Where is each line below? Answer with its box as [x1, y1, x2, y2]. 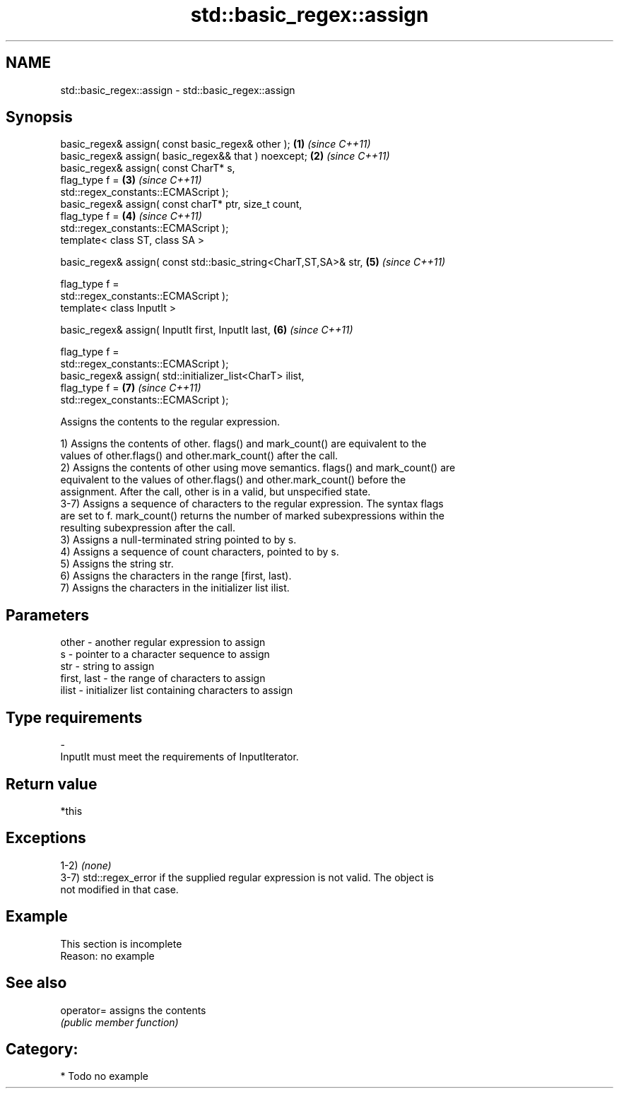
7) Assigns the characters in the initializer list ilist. [60, 582, 290, 594]
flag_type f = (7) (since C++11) [60, 382, 201, 394]
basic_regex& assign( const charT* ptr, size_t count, [60, 198, 302, 211]
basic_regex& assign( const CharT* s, [60, 162, 235, 175]
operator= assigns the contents [60, 1004, 206, 1016]
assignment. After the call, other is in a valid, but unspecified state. [60, 486, 371, 498]
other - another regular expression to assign [60, 636, 266, 649]
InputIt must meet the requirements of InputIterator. [60, 751, 299, 763]
